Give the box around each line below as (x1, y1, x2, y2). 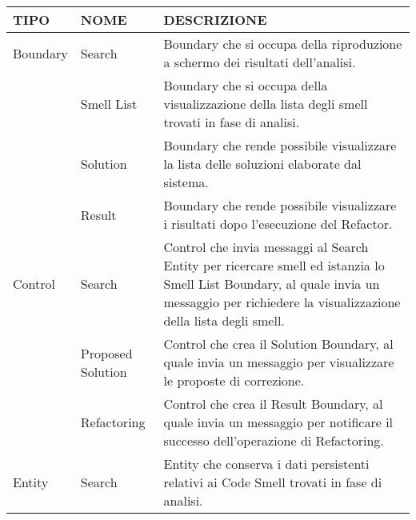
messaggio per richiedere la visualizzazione (163, 293, 401, 311)
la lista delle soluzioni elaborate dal (163, 154, 362, 173)
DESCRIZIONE (163, 10, 267, 29)
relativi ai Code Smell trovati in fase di (163, 473, 382, 491)
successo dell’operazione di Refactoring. (163, 431, 384, 450)
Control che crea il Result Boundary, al (163, 394, 383, 413)
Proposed (80, 343, 133, 362)
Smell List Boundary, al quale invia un (163, 274, 380, 293)
